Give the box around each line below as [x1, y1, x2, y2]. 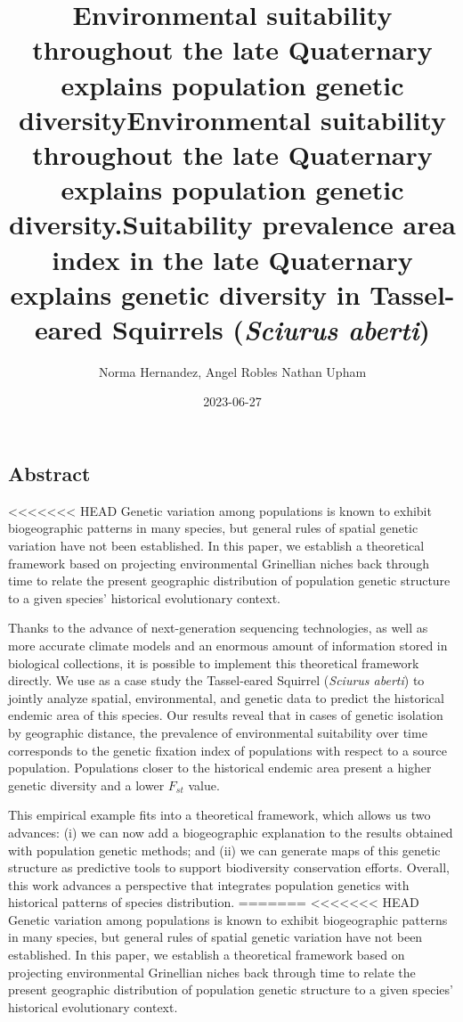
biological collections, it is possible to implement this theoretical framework [8, 653, 419, 672]
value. [188, 775, 220, 794]
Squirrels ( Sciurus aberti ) [111, 310, 431, 347]
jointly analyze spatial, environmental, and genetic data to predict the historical [8, 688, 444, 707]
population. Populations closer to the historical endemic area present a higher [8, 758, 432, 777]
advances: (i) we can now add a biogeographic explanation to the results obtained [8, 822, 453, 841]
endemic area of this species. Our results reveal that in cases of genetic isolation [8, 706, 443, 724]
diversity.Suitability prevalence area [9, 206, 456, 242]
